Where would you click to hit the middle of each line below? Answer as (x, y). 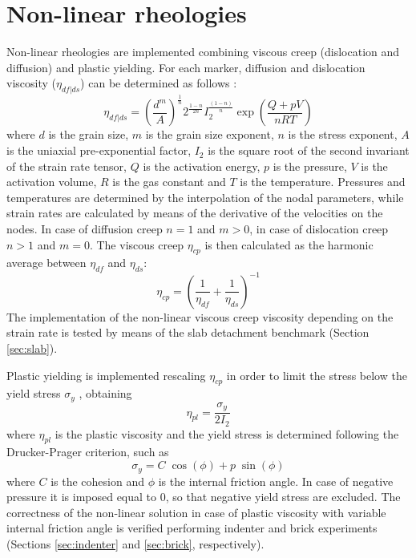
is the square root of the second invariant (309, 150)
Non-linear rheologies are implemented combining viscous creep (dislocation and (203, 52)
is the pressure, (310, 166)
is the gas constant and (169, 182)
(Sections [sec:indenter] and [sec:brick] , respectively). (135, 543)
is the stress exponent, (343, 134)
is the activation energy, (202, 166)
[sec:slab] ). (32, 348)
